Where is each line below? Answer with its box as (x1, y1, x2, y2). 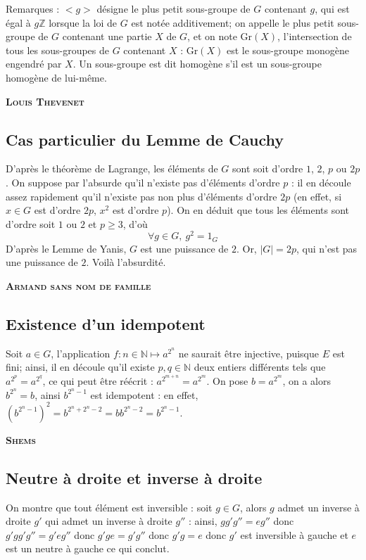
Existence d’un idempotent (6, 313, 206, 335)
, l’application (51, 345, 111, 360)
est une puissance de (140, 241, 229, 255)
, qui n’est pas (296, 241, 358, 255)
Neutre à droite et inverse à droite (6, 466, 263, 488)
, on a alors (282, 374, 331, 388)
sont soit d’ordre (232, 161, 303, 176)
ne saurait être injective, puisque (178, 345, 320, 360)
